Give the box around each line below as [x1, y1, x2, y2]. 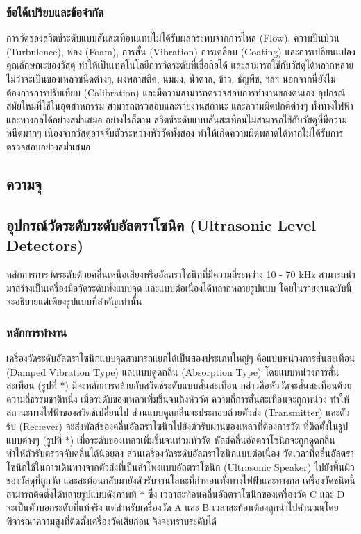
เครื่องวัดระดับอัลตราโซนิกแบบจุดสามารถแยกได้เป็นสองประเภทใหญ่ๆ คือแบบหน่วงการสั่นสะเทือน [6, 350, 355, 365]
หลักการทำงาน [6, 323, 67, 341]
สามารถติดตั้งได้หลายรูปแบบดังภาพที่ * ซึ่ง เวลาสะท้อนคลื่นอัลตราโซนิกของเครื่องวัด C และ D [6, 486, 345, 501]
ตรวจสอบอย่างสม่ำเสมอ [6, 139, 91, 153]
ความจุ [6, 173, 42, 194]
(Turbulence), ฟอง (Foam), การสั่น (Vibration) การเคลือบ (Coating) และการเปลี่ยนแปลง [6, 44, 355, 58]
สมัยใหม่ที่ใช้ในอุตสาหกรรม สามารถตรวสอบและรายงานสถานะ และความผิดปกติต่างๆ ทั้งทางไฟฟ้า [6, 98, 353, 113]
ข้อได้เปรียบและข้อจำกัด [6, 3, 104, 20]
